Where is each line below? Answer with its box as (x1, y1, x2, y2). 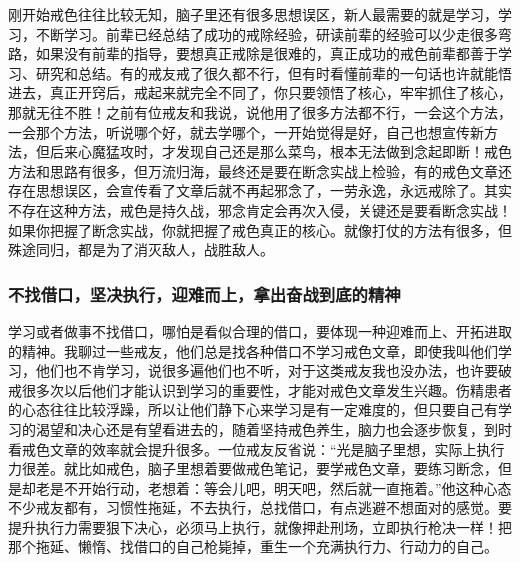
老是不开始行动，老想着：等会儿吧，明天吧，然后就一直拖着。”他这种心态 (35, 477, 512, 498)
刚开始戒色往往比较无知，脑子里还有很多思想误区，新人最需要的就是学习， (8, 4, 498, 24)
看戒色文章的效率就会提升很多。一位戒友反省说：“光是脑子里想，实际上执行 (8, 438, 505, 459)
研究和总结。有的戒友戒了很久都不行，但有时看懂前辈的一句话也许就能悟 (35, 62, 512, 83)
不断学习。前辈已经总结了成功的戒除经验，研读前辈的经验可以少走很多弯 (35, 23, 512, 44)
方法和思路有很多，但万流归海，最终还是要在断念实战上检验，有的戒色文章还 (8, 160, 512, 181)
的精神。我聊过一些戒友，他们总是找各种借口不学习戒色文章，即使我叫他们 (8, 340, 498, 361)
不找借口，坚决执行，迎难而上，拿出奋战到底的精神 (8, 281, 401, 306)
